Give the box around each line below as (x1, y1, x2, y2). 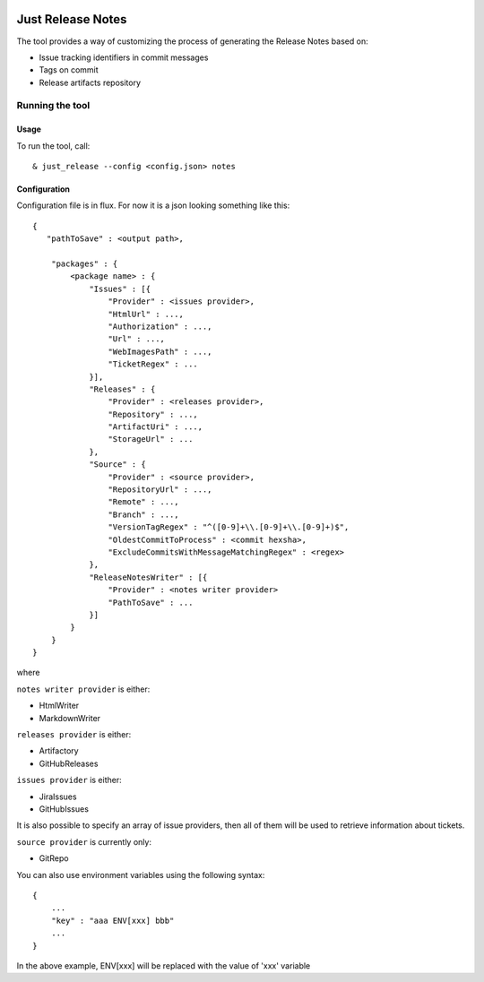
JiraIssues (39, 791, 77, 802)
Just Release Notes (16, 12, 127, 27)
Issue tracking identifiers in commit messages (39, 52, 209, 63)
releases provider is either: (16, 729, 132, 740)
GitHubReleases (39, 758, 99, 769)
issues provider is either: (16, 775, 122, 786)
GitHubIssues (39, 804, 90, 814)
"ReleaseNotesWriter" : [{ (89, 572, 208, 582)
